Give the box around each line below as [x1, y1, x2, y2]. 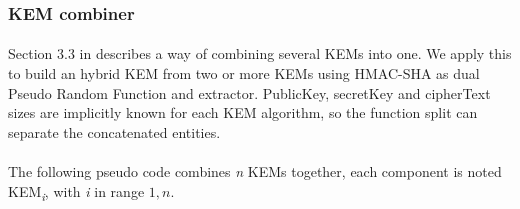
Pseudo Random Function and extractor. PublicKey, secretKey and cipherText [8, 82, 491, 103]
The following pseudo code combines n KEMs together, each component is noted [8, 161, 502, 181]
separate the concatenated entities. [8, 121, 221, 142]
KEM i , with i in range [8, 180, 145, 204]
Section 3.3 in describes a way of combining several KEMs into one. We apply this [8, 43, 512, 64]
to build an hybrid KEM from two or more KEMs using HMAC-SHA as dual [8, 63, 480, 84]
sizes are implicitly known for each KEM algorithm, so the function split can [8, 102, 478, 123]
